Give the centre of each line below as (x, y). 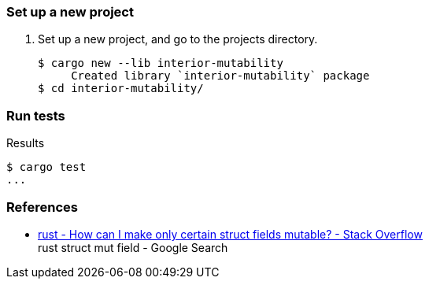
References (42, 207)
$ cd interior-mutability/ (121, 89)
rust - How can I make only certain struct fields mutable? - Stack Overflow (230, 234)
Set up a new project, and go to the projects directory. (178, 39)
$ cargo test (46, 167)
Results (26, 143)
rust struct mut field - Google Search (133, 247)
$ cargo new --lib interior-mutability (161, 63)
